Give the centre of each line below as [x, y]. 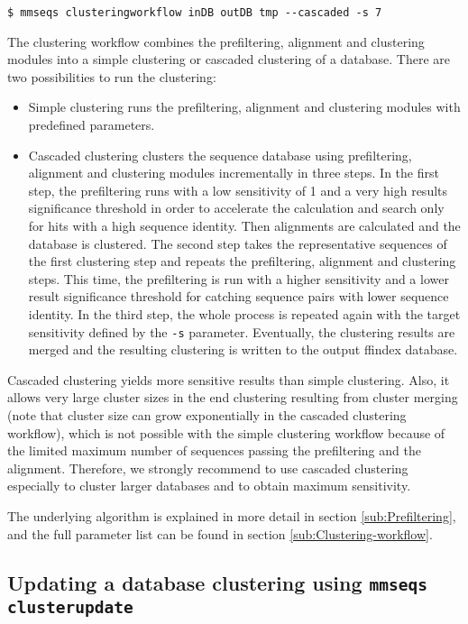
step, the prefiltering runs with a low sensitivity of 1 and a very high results [238, 190]
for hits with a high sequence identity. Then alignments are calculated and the [244, 225]
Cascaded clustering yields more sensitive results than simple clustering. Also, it [229, 379]
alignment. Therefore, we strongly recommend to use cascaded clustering [208, 468]
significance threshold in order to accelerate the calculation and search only [236, 208]
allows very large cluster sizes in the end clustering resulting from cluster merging [233, 397]
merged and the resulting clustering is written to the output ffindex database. [243, 349]
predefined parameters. [92, 125]
